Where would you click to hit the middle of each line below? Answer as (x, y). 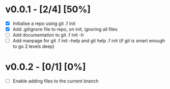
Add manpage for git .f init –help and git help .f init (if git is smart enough (89, 41)
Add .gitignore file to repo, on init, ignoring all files (65, 29)
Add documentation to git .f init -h (48, 35)
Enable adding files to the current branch (55, 81)
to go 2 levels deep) (34, 46)
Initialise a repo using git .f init (44, 23)
